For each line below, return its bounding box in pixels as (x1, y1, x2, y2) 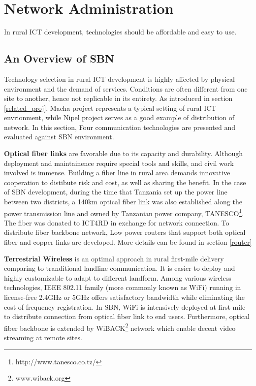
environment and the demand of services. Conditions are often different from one (4, 83, 248, 94)
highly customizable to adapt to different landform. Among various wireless (4, 272, 231, 283)
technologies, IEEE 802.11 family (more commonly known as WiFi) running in (4, 282, 241, 292)
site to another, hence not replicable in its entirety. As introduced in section (4, 93, 233, 103)
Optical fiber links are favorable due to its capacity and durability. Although (4, 148, 243, 159)
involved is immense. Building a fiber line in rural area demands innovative (4, 167, 230, 178)
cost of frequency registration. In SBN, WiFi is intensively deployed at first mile (4, 301, 246, 312)
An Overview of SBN (4, 51, 114, 66)
